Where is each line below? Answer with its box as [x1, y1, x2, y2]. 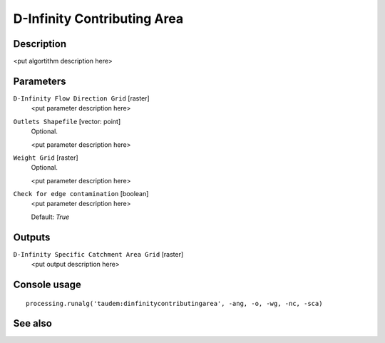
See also [13, 317, 53, 329]
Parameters [13, 75, 66, 87]
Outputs [13, 231, 51, 243]
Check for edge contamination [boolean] [13, 190, 149, 198]
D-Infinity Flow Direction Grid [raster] [13, 93, 150, 103]
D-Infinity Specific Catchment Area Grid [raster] [13, 250, 184, 258]
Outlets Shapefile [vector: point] [13, 117, 121, 126]
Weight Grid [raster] [13, 153, 78, 162]
